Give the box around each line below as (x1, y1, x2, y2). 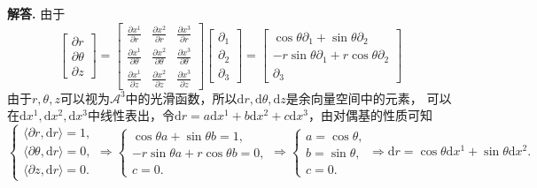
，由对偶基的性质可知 (307, 106, 432, 124)
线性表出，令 (99, 106, 175, 124)
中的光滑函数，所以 (125, 88, 237, 107)
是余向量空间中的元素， (285, 88, 423, 107)
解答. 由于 (7, 4, 66, 22)
